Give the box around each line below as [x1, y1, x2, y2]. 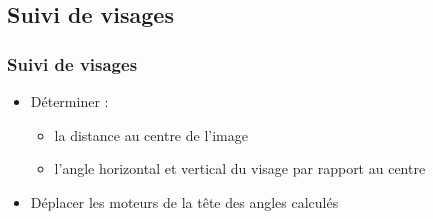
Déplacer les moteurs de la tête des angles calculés [30, 191, 339, 212]
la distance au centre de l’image [54, 124, 248, 145]
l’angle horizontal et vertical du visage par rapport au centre [54, 158, 426, 179]
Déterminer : [30, 91, 109, 111]
